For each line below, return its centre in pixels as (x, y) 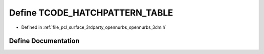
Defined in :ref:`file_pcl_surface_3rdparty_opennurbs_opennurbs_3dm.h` (94, 27)
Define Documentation (44, 41)
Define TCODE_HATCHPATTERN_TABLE (91, 13)
